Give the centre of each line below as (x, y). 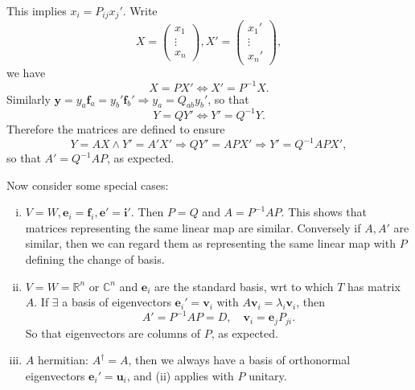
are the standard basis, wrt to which (244, 286)
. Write (140, 10)
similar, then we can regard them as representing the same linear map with (210, 243)
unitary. (268, 375)
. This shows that (324, 212)
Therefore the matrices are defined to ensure (116, 128)
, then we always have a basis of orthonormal (239, 360)
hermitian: (63, 360)
